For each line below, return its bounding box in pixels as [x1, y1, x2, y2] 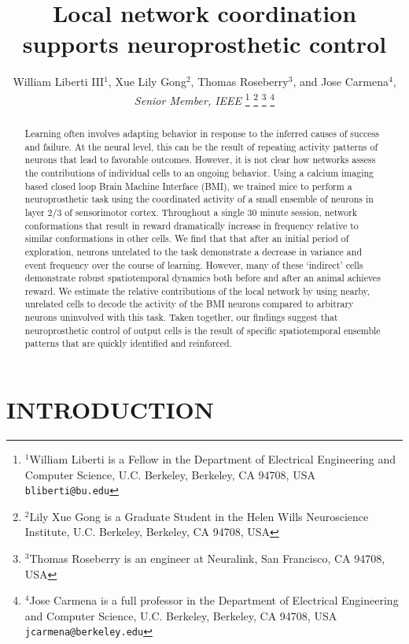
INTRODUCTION [6, 393, 215, 426]
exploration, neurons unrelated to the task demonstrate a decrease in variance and [24, 244, 362, 258]
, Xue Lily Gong [108, 73, 186, 90]
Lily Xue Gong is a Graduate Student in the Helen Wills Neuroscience [29, 508, 369, 524]
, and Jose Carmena [293, 73, 389, 90]
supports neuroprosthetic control [22, 28, 387, 60]
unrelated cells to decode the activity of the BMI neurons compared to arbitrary [24, 297, 354, 311]
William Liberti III [13, 73, 105, 90]
